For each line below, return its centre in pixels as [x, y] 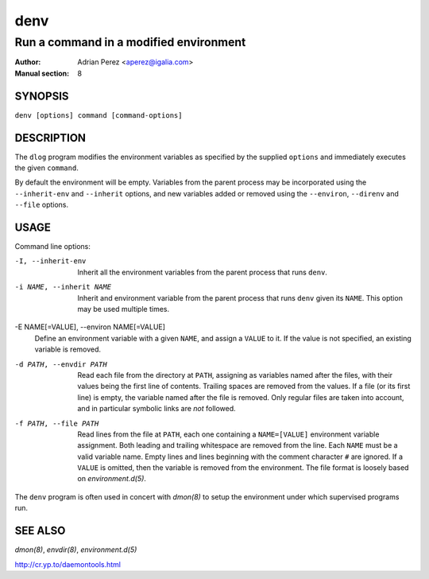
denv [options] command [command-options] [99, 115]
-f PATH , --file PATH [57, 423]
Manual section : [42, 73]
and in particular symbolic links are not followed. [157, 409]
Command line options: [52, 247]
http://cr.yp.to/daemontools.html [68, 564]
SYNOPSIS [42, 96]
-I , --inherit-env [50, 261]
